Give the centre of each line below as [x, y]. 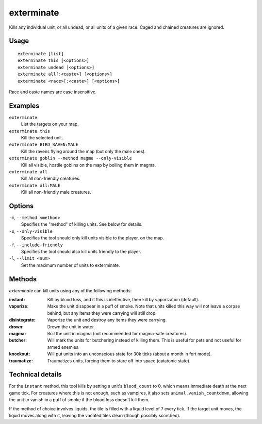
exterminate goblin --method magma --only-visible [70, 158]
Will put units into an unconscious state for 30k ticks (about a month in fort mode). [130, 354]
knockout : [19, 354]
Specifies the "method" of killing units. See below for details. [82, 224]
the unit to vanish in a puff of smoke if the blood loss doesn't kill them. [79, 400]
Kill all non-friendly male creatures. [56, 192]
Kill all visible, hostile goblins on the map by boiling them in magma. [89, 165]
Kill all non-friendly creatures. [51, 178]
